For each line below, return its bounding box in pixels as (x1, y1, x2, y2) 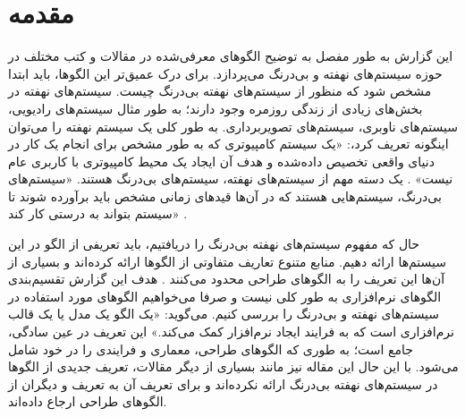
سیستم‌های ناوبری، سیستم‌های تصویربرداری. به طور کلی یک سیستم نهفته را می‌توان (8, 116, 458, 135)
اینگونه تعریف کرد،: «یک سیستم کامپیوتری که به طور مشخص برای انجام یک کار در (8, 134, 449, 153)
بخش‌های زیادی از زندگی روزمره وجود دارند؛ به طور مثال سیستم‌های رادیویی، (8, 98, 423, 117)
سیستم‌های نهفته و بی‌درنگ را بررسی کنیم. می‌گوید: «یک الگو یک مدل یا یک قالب (8, 304, 440, 323)
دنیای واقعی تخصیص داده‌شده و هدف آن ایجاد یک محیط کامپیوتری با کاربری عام (8, 151, 435, 170)
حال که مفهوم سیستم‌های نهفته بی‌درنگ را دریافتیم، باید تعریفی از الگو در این (8, 234, 419, 253)
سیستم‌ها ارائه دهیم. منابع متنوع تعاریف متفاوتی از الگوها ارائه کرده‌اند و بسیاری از (8, 251, 447, 270)
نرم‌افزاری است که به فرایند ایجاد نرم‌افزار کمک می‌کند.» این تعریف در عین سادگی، (8, 322, 454, 341)
